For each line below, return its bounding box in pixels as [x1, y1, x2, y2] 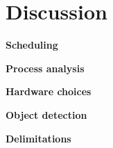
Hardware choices [6, 84, 92, 99]
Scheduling [6, 38, 58, 52]
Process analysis [6, 60, 85, 75]
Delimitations [6, 131, 71, 145]
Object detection [6, 107, 87, 122]
